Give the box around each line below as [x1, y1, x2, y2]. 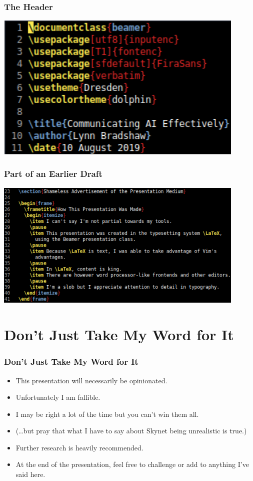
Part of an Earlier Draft [4, 167, 102, 180]
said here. [15, 469, 45, 479]
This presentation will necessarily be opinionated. [15, 375, 167, 385]
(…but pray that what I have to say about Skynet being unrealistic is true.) [15, 425, 247, 436]
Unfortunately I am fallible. [15, 392, 100, 402]
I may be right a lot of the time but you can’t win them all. [15, 408, 199, 419]
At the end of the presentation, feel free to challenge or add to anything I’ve [15, 459, 249, 469]
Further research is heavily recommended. [15, 442, 143, 452]
